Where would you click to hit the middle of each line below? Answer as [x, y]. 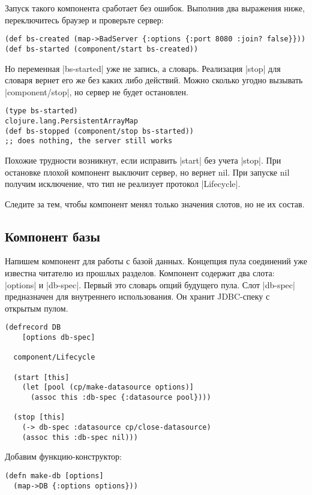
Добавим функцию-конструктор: [63, 456]
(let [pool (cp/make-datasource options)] [108, 387]
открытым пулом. [37, 308]
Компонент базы [52, 236]
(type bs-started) [41, 111]
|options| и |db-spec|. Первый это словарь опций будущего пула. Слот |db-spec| [150, 284]
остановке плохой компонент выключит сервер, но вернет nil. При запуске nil [147, 172]
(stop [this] [39, 417]
